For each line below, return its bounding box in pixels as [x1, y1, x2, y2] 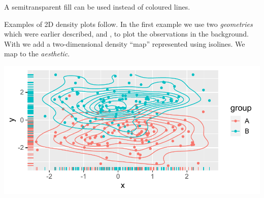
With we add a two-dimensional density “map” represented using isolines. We [4, 38, 245, 49]
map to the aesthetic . [4, 48, 70, 59]
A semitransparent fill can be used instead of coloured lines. [4, 2, 190, 12]
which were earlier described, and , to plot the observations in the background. [4, 28, 249, 39]
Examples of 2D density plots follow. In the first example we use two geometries [4, 18, 253, 29]
